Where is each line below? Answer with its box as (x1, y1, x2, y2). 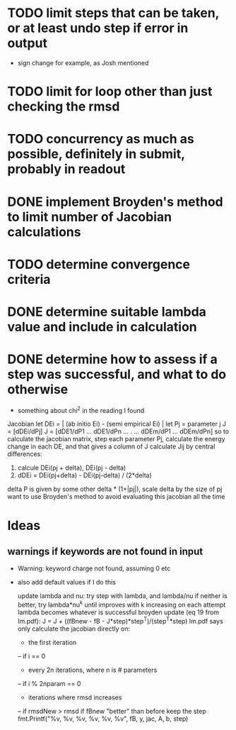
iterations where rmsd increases (28, 693, 122, 702)
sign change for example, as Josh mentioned (17, 58, 149, 67)
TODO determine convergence (7, 256, 191, 272)
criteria (7, 271, 51, 287)
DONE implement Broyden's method (7, 194, 224, 210)
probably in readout (7, 161, 126, 177)
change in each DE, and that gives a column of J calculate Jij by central (7, 442, 216, 451)
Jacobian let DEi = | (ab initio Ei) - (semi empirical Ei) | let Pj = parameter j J (7, 420, 227, 428)
